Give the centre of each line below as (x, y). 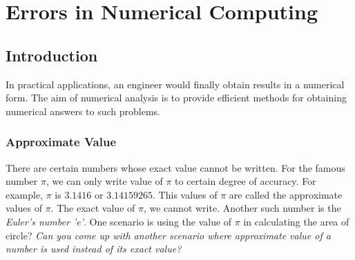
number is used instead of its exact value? (94, 249)
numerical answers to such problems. (83, 111)
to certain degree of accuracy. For (246, 181)
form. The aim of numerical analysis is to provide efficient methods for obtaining (176, 98)
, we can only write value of (104, 181)
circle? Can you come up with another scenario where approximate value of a (168, 235)
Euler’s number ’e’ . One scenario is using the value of (119, 221)
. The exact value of (93, 208)
